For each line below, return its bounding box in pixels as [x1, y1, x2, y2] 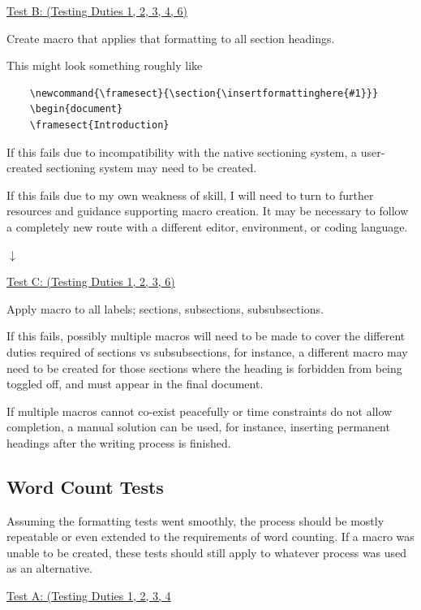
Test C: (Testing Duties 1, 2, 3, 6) [6, 273, 175, 290]
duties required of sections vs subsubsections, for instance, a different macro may [6, 343, 408, 360]
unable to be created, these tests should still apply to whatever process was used [6, 543, 407, 560]
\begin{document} [29, 103, 123, 115]
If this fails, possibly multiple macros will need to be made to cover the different [6, 327, 406, 344]
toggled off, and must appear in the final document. [6, 375, 264, 392]
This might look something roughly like [6, 57, 203, 74]
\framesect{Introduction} [29, 119, 170, 131]
